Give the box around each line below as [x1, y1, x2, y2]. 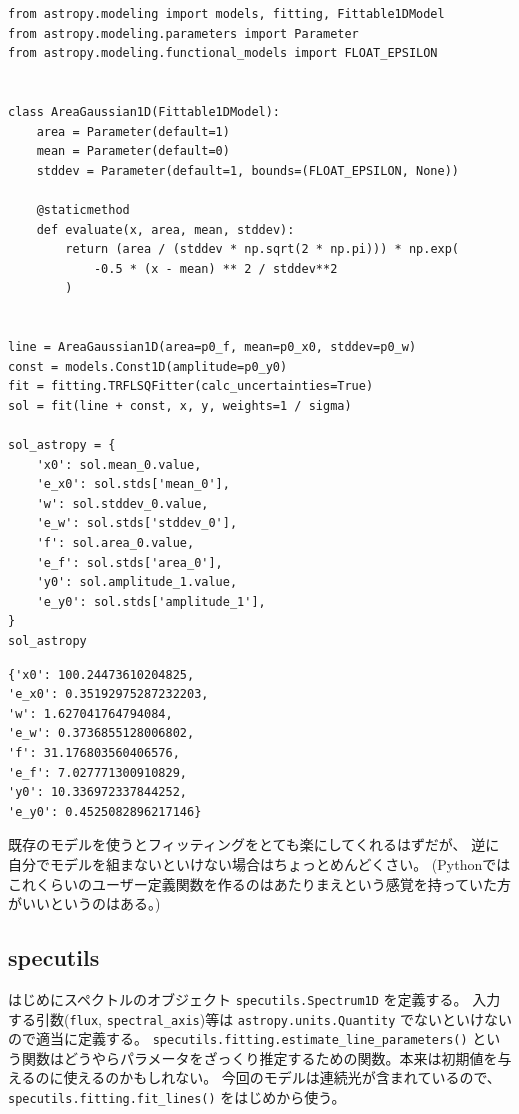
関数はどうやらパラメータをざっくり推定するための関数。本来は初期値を [21, 1047, 498, 1068]
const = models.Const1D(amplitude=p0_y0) [8, 359, 288, 374]
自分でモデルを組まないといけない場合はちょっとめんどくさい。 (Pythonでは [8, 853, 511, 874]
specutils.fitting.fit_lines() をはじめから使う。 [8, 1087, 346, 1108]
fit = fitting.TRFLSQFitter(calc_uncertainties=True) [8, 379, 374, 394]
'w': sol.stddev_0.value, [36, 496, 209, 511]
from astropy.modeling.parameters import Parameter [8, 26, 359, 41]
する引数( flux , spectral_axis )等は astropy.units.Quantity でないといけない [8, 1008, 513, 1029]
